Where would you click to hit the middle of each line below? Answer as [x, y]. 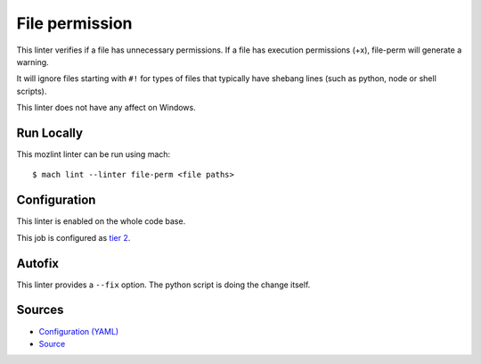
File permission [74, 23]
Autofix [38, 263]
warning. [33, 62]
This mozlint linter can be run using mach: [94, 154]
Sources [40, 310]
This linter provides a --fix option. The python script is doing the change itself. [163, 285]
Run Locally [50, 132]
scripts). [32, 91]
